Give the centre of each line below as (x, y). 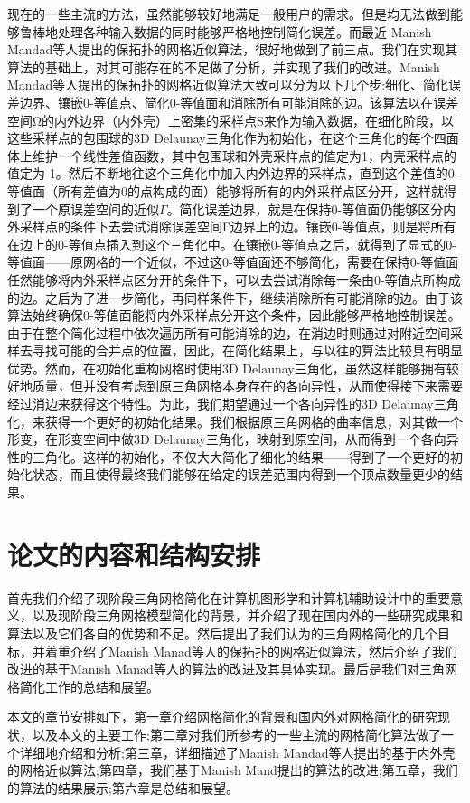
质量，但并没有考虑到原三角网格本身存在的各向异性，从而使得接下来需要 (247, 386)
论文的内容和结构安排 (134, 554)
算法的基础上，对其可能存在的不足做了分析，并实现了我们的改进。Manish (224, 66)
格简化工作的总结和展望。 (83, 686)
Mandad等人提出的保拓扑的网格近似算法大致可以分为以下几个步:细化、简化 (228, 85)
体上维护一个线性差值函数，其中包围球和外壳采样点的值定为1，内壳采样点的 (232, 155)
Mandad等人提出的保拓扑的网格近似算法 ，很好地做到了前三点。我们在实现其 (233, 49)
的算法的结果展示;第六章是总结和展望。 (123, 787)
